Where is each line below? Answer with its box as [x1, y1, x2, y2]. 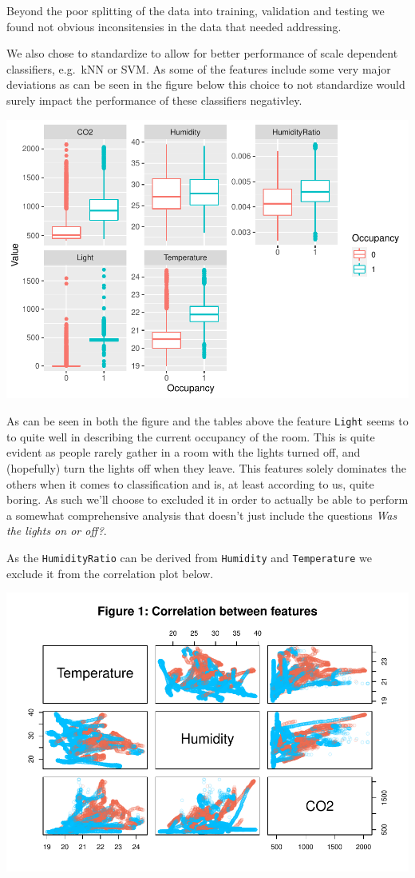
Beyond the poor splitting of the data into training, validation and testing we [6, 2, 385, 18]
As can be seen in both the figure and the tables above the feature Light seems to [6, 413, 409, 429]
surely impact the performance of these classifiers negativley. [6, 91, 302, 108]
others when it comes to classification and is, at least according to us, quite [6, 475, 374, 492]
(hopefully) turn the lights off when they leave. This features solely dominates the [6, 459, 406, 476]
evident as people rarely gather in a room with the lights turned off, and [6, 444, 361, 461]
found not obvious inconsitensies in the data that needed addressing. [6, 18, 342, 34]
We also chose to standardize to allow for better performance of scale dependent [6, 45, 398, 62]
